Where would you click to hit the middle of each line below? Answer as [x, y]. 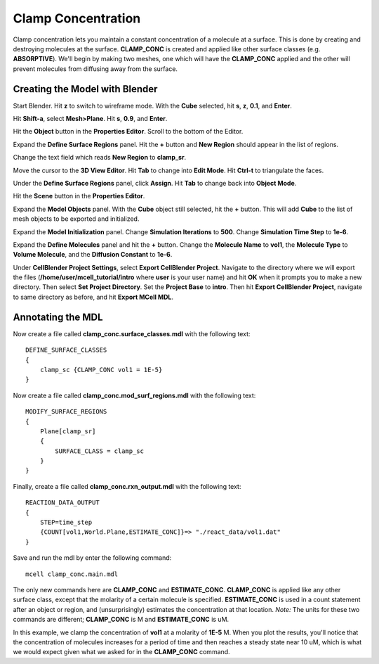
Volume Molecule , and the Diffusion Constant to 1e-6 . [93, 255]
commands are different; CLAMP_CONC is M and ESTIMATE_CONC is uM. [121, 620]
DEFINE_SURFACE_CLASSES [66, 350]
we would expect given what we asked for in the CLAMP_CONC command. [122, 652]
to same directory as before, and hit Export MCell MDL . [93, 297]
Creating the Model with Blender [85, 89]
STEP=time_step [66, 523]
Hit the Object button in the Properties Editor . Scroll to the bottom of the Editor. [128, 132]
